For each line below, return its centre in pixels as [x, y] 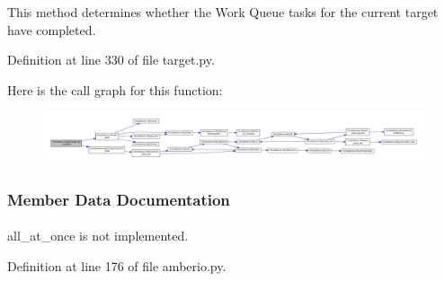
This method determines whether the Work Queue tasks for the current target [223, 12]
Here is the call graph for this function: [115, 89]
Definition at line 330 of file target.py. [111, 60]
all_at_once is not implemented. [98, 236]
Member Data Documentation [119, 199]
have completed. [52, 29]
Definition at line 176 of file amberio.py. [117, 265]
